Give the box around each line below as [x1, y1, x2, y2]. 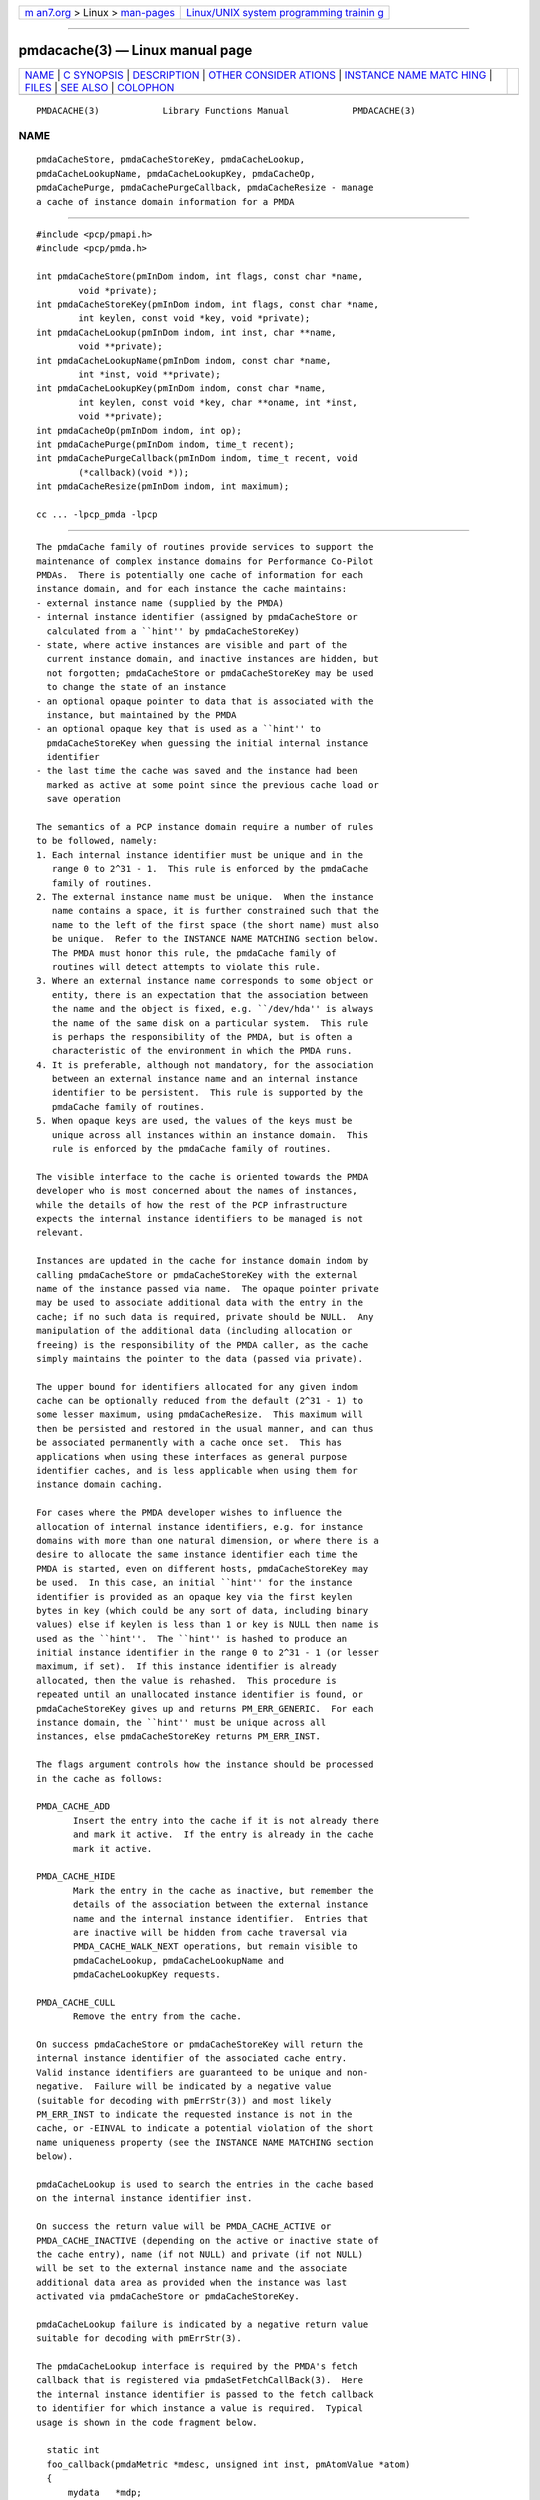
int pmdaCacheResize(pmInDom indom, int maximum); [36, 481, 290, 492]
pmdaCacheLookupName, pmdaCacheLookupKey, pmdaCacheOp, [36, 168, 316, 179]
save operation [46, 793, 121, 805]
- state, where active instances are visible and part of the [36, 639, 348, 650]
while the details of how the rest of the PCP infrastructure [36, 1199, 348, 1210]
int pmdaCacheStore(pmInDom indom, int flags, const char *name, [36, 271, 364, 282]
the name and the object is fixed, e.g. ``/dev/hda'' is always [51, 1003, 374, 1015]
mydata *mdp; [67, 2486, 142, 2498]
